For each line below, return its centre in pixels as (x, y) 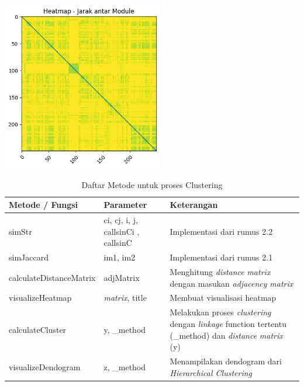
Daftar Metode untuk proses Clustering (152, 184)
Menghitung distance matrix (220, 272)
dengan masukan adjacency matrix (232, 283)
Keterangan (194, 205)
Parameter (125, 205)
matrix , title (125, 298)
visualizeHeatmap (40, 298)
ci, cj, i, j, (121, 220)
